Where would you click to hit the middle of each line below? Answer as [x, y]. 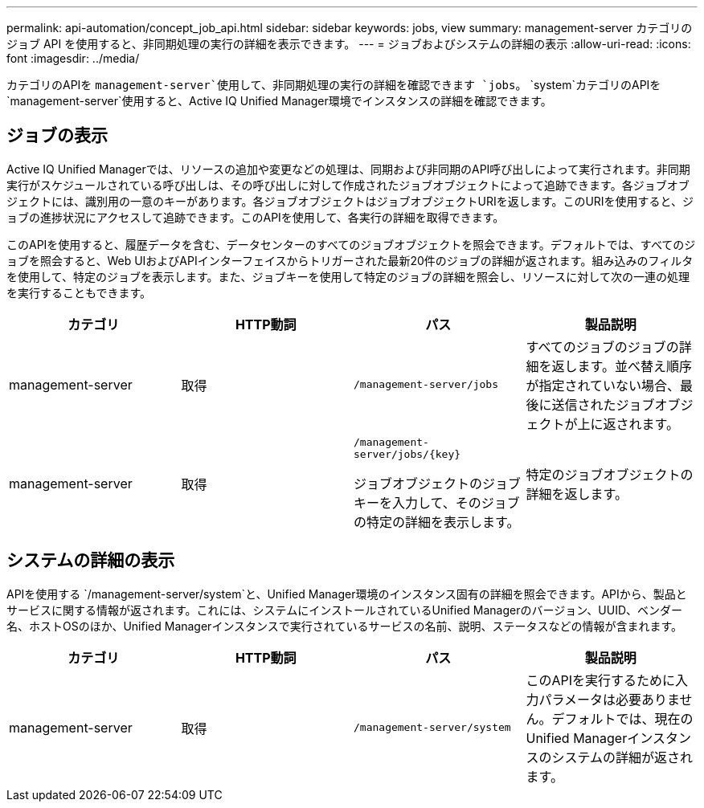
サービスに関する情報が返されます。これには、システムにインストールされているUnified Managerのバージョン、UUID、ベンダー [345, 610]
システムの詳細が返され [622, 757]
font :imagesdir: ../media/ [73, 58]
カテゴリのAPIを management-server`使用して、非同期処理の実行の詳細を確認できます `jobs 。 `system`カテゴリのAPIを [334, 85]
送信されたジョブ [603, 404]
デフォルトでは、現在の [622, 718]
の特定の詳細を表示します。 [437, 522]
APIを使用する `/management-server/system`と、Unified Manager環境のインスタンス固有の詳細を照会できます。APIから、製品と [347, 594]
